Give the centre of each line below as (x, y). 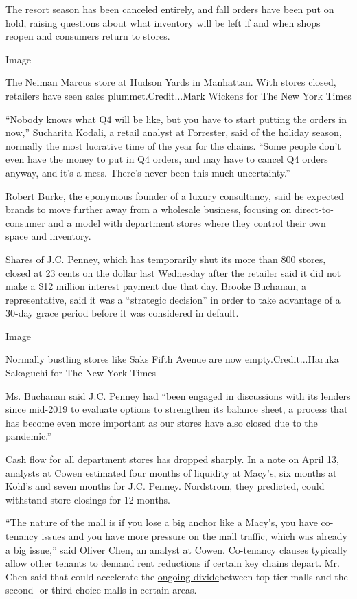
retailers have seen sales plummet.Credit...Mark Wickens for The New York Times (178, 95)
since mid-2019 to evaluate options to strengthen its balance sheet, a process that (177, 409)
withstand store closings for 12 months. (88, 499)
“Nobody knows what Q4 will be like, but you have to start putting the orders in (176, 118)
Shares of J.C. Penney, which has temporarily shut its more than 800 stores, (166, 259)
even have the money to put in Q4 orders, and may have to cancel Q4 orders (167, 159)
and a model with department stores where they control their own (187, 222)
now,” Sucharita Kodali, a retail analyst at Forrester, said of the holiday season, (174, 132)
